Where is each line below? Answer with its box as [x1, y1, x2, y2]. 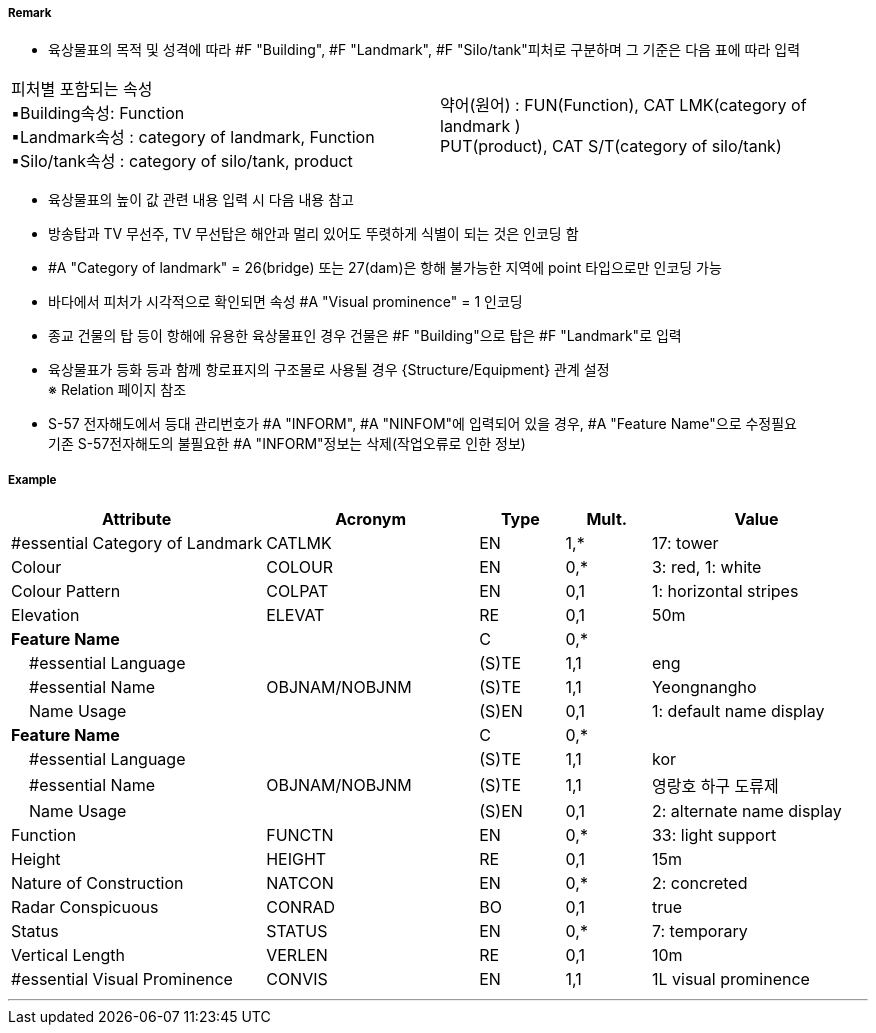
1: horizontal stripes [651, 581, 799, 602]
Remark [8, 6, 52, 20]
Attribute [101, 509, 172, 530]
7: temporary [651, 921, 748, 942]
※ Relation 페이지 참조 [48, 381, 187, 399]
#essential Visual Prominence [11, 969, 233, 990]
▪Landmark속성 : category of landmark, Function [11, 127, 375, 148]
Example [8, 472, 57, 487]
